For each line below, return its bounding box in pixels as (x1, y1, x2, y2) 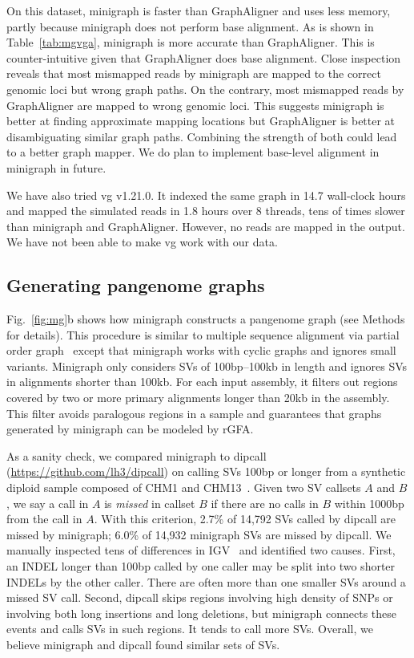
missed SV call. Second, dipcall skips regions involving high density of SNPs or (6, 589, 393, 606)
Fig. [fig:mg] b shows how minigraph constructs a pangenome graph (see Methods (6, 311, 405, 327)
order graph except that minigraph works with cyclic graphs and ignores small (6, 342, 396, 359)
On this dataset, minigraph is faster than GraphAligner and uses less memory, (6, 2, 391, 18)
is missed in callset (104, 494, 195, 511)
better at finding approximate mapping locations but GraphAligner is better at (6, 112, 396, 129)
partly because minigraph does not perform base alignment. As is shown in (6, 18, 374, 35)
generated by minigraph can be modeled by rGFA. (6, 420, 254, 437)
